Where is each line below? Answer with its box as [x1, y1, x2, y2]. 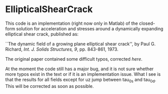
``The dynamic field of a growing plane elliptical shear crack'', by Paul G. [5, 40, 156, 46]
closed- [139, 20, 155, 26]
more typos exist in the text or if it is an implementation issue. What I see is [5, 71, 161, 77]
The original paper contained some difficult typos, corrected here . [5, 56, 143, 62]
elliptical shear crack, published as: [5, 31, 79, 37]
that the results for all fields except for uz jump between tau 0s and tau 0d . [5, 76, 156, 84]
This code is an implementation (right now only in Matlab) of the [5, 20, 138, 26]
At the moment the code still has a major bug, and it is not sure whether [5, 66, 154, 72]
